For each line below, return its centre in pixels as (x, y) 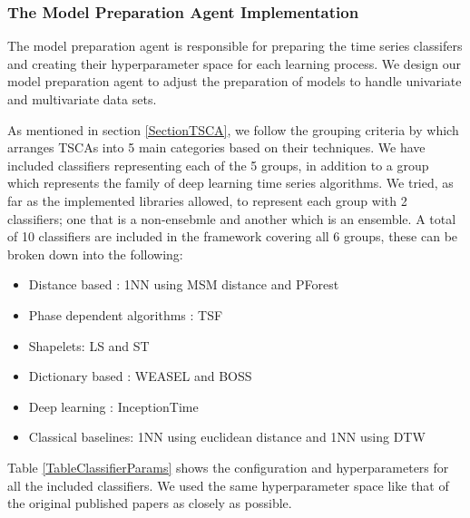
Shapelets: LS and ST (89, 345)
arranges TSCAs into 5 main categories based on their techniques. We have (216, 147)
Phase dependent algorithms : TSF (126, 314)
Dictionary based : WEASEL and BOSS (140, 376)
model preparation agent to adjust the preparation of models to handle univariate (235, 81)
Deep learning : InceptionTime (113, 406)
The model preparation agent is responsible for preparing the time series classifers (235, 46)
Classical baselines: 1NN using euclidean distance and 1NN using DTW (227, 437)
